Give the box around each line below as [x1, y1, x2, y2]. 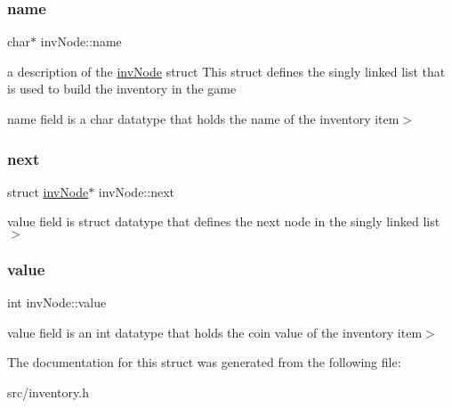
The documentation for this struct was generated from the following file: [7, 353, 401, 371]
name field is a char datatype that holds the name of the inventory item [7, 110, 400, 127]
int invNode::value [7, 293, 107, 312]
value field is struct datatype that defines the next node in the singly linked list [7, 212, 440, 231]
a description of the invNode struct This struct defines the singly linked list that [7, 61, 446, 80]
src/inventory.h [7, 383, 89, 401]
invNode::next [98, 182, 174, 200]
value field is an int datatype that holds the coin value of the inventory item [7, 322, 423, 341]
